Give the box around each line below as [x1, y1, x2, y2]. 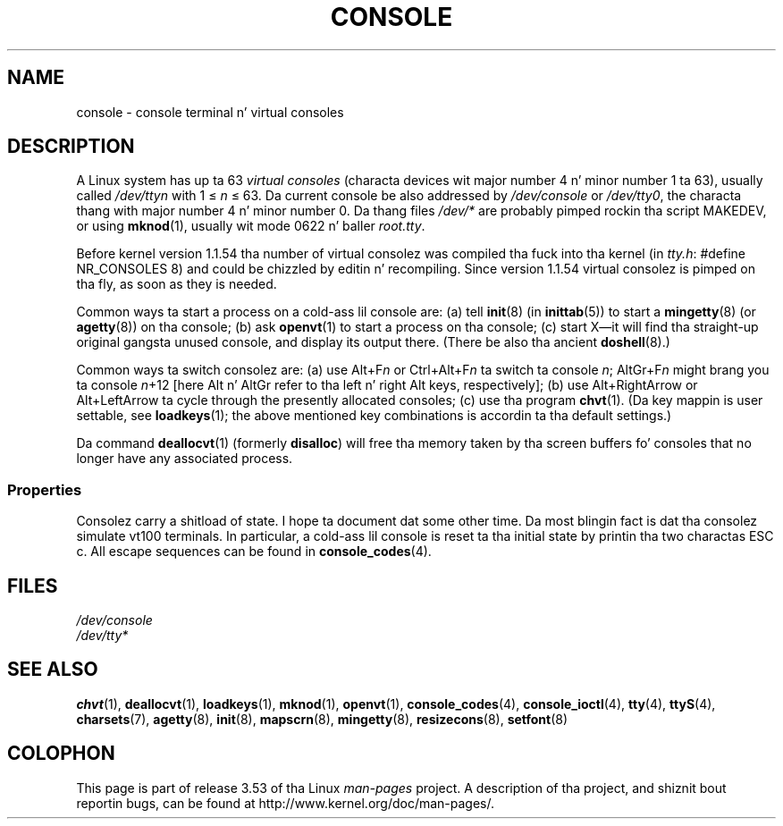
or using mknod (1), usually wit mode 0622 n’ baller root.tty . [76, 218, 425, 234]
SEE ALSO [7, 658, 98, 681]
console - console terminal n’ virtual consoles [76, 104, 344, 120]
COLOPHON [7, 742, 115, 765]
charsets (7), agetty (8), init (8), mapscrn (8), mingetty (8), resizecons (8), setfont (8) [76, 711, 568, 727]
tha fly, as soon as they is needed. [76, 276, 277, 292]
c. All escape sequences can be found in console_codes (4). [76, 544, 432, 560]
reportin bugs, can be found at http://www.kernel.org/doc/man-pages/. [76, 795, 495, 811]
